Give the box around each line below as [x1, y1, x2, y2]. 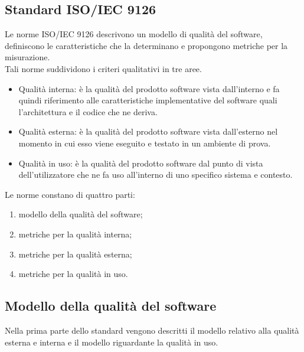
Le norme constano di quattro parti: [5, 188, 135, 200]
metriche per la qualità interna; [18, 227, 132, 240]
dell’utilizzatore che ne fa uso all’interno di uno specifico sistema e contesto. [18, 168, 293, 181]
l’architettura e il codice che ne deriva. [18, 105, 158, 118]
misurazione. [5, 51, 50, 63]
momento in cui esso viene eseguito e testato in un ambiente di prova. [18, 136, 271, 149]
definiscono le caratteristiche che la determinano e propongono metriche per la [5, 39, 288, 51]
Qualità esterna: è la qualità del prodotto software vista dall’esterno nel [18, 125, 278, 138]
